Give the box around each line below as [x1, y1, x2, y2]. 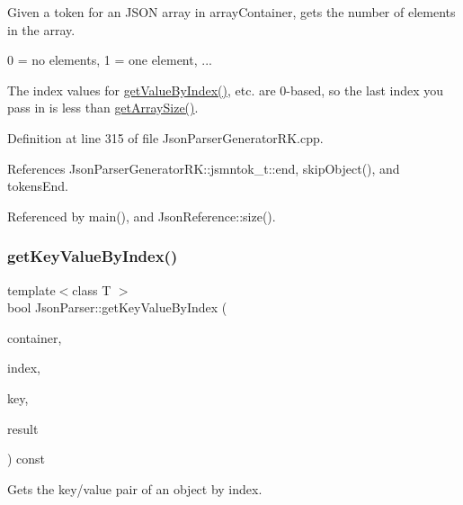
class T [72, 280, 111, 299]
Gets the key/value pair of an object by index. [7, 479, 263, 498]
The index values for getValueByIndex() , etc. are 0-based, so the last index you [7, 80, 444, 99]
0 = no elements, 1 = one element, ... [7, 50, 212, 69]
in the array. [7, 20, 76, 39]
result [7, 419, 39, 437]
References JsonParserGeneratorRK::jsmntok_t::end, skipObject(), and [7, 158, 400, 177]
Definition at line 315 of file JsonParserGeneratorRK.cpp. [7, 128, 324, 147]
